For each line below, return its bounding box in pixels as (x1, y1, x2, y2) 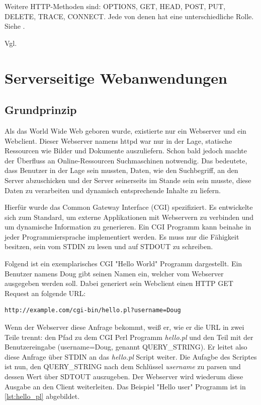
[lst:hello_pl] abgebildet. (5, 391, 80, 401)
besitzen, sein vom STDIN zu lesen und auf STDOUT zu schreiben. (5, 241, 213, 252)
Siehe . (5, 21, 25, 31)
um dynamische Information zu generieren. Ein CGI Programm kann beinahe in (5, 221, 251, 232)
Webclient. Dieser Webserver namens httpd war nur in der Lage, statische (5, 135, 232, 146)
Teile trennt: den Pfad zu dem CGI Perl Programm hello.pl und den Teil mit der (5, 331, 253, 342)
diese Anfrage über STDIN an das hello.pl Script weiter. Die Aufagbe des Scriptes (5, 351, 257, 362)
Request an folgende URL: (5, 287, 86, 298)
